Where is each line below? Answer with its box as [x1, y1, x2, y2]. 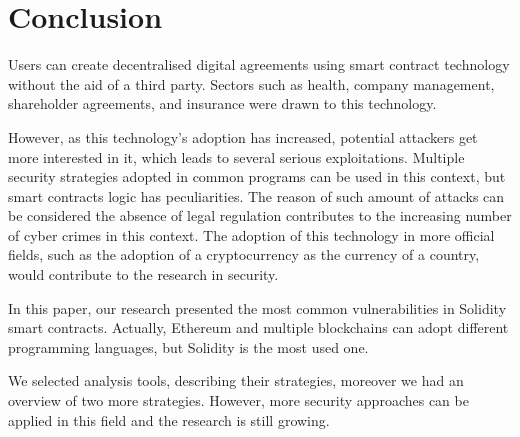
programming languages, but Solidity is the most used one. [8, 336, 369, 357]
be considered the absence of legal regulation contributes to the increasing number [8, 205, 512, 226]
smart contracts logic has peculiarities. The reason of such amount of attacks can [8, 185, 505, 206]
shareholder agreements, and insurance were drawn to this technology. [8, 93, 437, 114]
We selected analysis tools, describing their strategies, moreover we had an [8, 370, 464, 391]
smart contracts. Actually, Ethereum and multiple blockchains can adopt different [8, 317, 509, 338]
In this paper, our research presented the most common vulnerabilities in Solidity [8, 297, 507, 318]
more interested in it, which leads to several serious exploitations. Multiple [8, 146, 465, 167]
